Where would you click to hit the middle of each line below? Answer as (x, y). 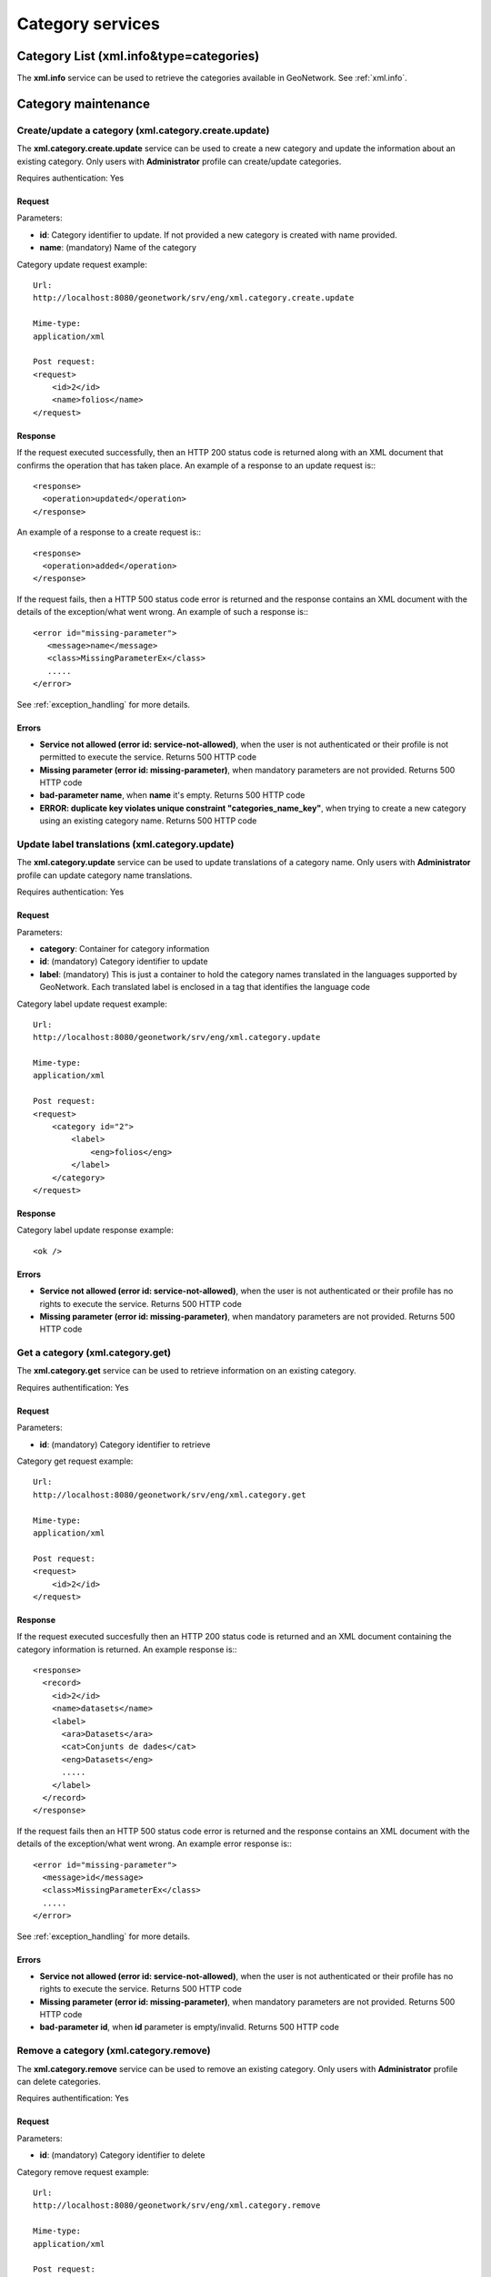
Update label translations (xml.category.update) (125, 844)
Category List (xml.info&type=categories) (138, 56)
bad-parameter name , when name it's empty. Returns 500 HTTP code (172, 795)
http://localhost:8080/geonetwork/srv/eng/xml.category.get (170, 1495)
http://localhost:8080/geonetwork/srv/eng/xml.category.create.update (194, 298)
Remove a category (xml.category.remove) (114, 2051)
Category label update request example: (92, 1004)
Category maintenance (83, 103)
